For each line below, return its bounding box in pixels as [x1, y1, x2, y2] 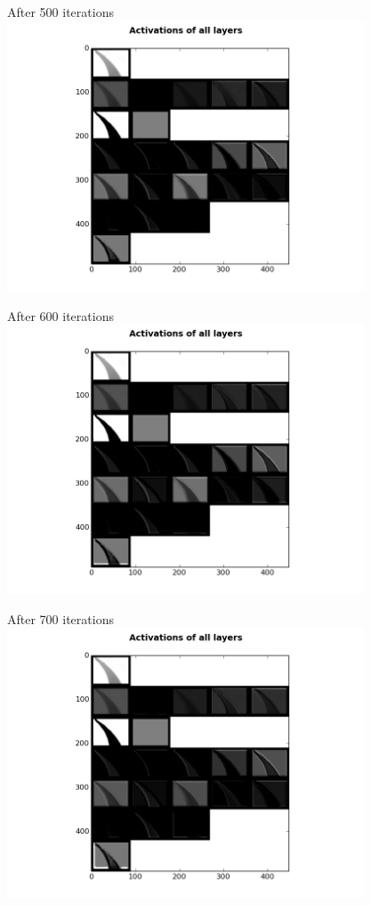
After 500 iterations [7, 3, 114, 21]
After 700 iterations [7, 610, 114, 629]
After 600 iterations [7, 306, 114, 325]
